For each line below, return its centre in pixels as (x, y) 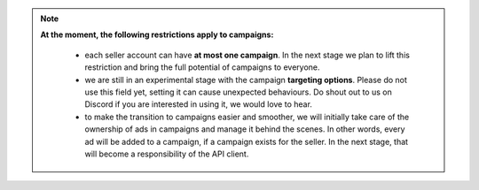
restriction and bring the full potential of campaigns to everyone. (202, 67)
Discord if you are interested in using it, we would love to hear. (198, 104)
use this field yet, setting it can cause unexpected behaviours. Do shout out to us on (238, 92)
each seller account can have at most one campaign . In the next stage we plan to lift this (247, 55)
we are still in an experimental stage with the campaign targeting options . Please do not (246, 80)
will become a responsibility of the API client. (167, 154)
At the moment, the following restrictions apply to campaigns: (157, 34)
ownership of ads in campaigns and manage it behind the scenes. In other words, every (245, 129)
